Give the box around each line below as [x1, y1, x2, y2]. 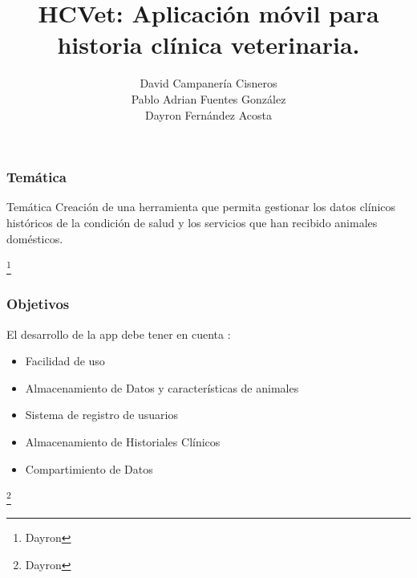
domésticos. [6, 230, 63, 246]
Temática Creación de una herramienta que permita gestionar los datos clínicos [6, 198, 396, 215]
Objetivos [6, 294, 70, 314]
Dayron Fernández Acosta [144, 106, 273, 123]
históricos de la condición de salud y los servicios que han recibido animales [6, 214, 378, 230]
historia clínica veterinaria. [57, 28, 360, 61]
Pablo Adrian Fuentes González [131, 90, 286, 107]
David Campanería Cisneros [140, 75, 277, 92]
